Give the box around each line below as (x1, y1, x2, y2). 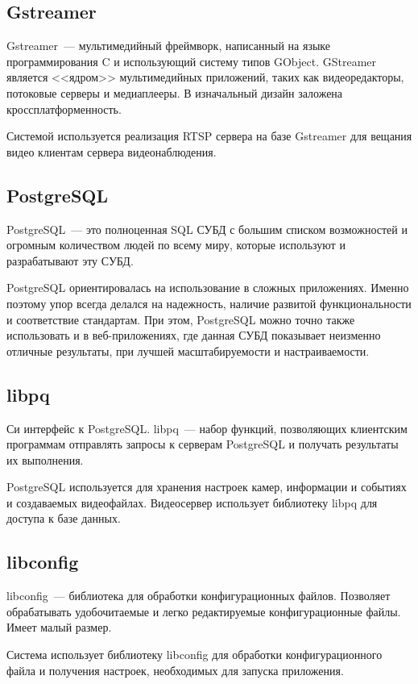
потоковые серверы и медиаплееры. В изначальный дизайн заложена (6, 84, 343, 101)
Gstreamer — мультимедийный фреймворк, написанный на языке (6, 37, 330, 54)
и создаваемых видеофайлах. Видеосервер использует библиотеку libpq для (6, 494, 378, 511)
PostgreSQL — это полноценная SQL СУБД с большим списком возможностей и (6, 220, 408, 237)
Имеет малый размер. (6, 619, 112, 636)
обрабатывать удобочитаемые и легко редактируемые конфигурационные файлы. (6, 603, 401, 619)
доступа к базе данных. (6, 510, 121, 527)
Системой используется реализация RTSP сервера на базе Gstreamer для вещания (6, 127, 412, 144)
